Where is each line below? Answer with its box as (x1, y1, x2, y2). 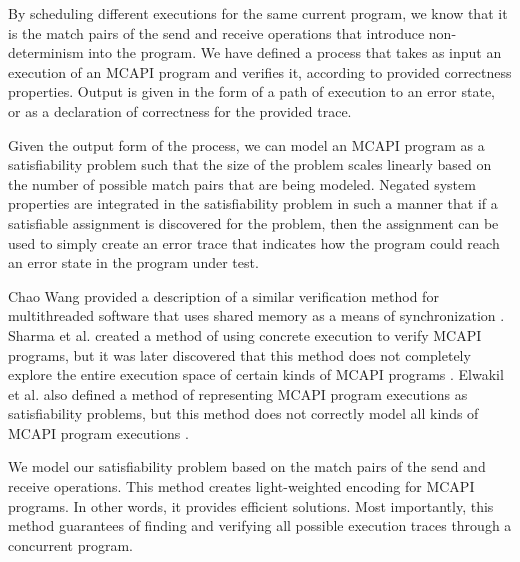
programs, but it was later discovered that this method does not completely (8, 344, 471, 365)
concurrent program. (8, 534, 134, 555)
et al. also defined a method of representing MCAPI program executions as (8, 383, 468, 404)
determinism (8, 42, 84, 63)
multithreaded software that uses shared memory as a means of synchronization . (8, 305, 505, 326)
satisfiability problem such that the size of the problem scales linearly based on (8, 154, 492, 175)
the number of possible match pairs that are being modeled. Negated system (8, 173, 476, 194)
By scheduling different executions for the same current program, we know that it (8, 3, 508, 23)
